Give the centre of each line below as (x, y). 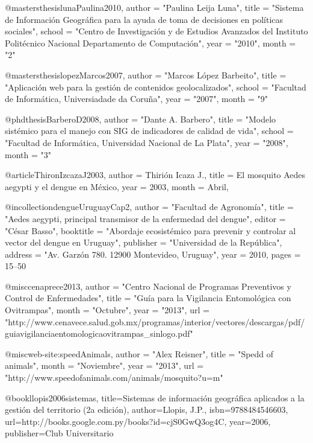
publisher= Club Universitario (59, 433)
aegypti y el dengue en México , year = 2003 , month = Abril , (117, 186)
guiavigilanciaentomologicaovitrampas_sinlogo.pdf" (99, 333)
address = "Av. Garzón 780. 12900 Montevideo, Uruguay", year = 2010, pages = (153, 254)
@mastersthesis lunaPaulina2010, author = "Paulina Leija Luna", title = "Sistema (154, 7)
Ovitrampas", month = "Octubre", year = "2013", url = (107, 310)
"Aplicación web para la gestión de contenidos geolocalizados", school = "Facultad (156, 87)
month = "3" (28, 154)
